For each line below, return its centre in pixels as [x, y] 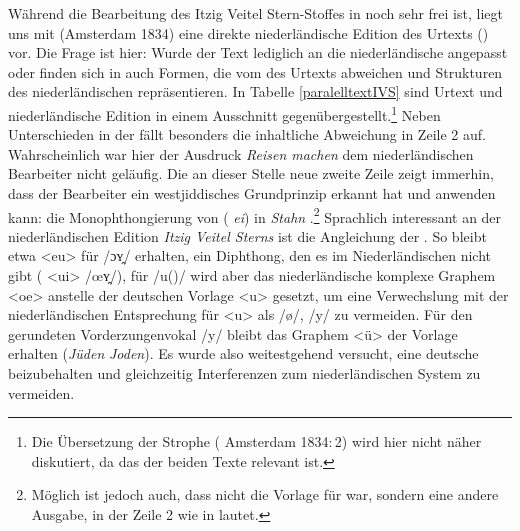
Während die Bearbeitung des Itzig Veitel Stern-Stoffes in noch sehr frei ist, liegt [255, 13]
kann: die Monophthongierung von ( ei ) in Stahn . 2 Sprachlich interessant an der [255, 215]
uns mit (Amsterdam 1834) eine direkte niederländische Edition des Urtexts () [248, 32]
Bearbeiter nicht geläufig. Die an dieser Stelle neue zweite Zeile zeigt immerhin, [251, 173]
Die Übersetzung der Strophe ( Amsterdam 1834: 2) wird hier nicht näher [256, 441]
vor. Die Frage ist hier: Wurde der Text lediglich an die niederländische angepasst [258, 52]
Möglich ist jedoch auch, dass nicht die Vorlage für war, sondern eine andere [265, 494]
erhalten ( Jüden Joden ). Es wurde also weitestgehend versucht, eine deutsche [243, 353]
